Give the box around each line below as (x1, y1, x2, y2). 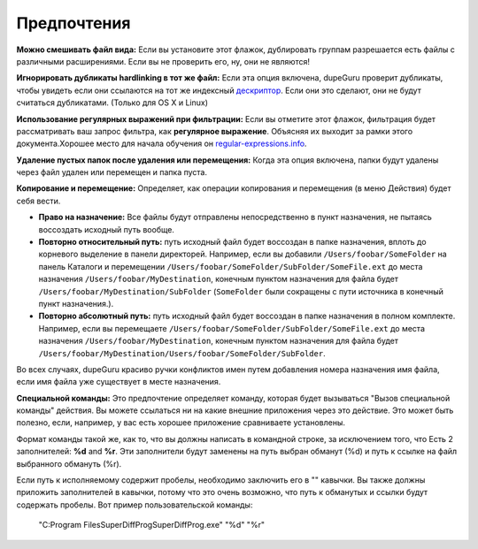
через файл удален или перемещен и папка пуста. (16, 167, 208, 178)
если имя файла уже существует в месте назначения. (16, 377, 221, 387)
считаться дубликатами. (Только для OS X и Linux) (16, 97, 208, 108)
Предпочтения (16, 13, 131, 33)
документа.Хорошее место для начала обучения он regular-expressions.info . (16, 138, 307, 149)
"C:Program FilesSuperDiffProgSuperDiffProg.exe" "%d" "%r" (38, 520, 266, 530)
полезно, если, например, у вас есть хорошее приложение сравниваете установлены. (16, 417, 345, 428)
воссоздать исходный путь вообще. (38, 224, 174, 234)
